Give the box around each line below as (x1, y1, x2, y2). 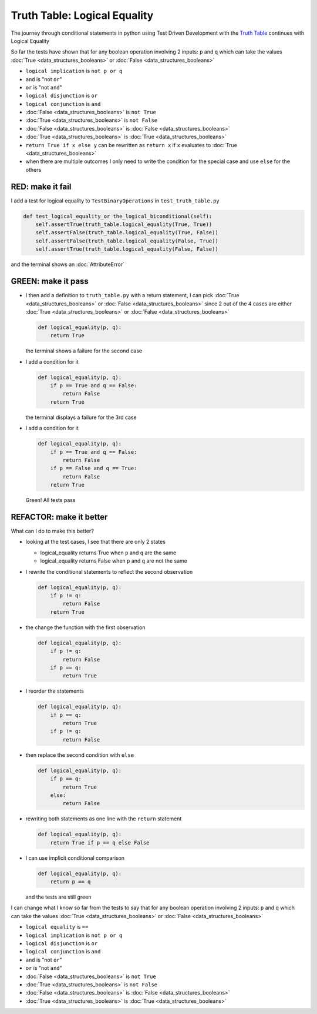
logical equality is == (25, 923, 89, 930)
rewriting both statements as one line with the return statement (25, 815, 182, 822)
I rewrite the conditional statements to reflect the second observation (25, 568, 193, 575)
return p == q (50, 879, 91, 885)
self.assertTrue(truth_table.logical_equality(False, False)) (35, 246, 218, 252)
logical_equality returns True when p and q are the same (40, 549, 177, 556)
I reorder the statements (25, 687, 85, 694)
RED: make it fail (11, 181, 72, 191)
